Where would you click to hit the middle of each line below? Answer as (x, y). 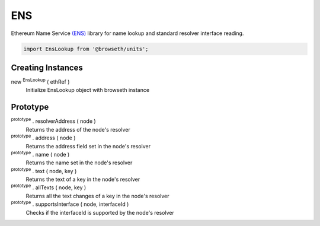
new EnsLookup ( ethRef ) (40, 81)
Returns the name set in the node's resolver (79, 163)
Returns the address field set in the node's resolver (88, 146)
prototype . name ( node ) (40, 154)
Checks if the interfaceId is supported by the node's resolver (100, 212)
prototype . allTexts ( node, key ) (49, 187)
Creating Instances (47, 67)
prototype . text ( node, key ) (44, 171)
